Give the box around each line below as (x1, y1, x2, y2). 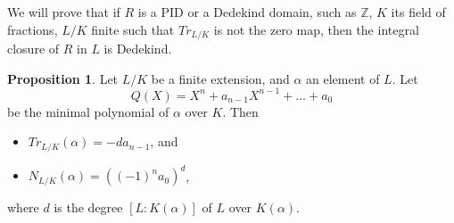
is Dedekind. (103, 39, 172, 58)
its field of (391, 3, 446, 21)
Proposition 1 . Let (7, 69, 119, 87)
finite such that (91, 20, 175, 38)
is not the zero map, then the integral (213, 20, 419, 38)
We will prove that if (7, 3, 120, 21)
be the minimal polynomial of (7, 102, 169, 120)
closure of (7, 39, 60, 58)
